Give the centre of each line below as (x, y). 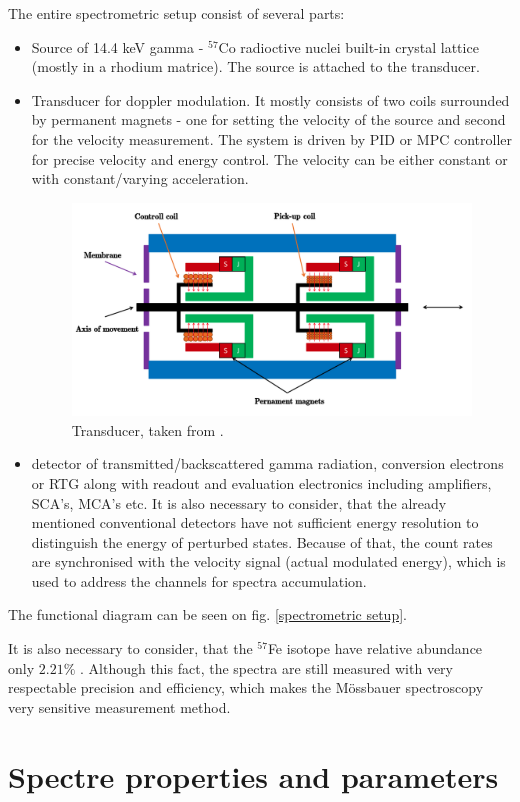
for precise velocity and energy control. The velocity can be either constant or (269, 158)
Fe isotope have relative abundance (375, 648)
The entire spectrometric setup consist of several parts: (176, 13)
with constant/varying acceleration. (140, 178)
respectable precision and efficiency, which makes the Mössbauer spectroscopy (246, 687)
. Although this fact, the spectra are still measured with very (266, 667)
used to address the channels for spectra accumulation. (199, 580)
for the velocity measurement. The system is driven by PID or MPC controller (271, 138)
